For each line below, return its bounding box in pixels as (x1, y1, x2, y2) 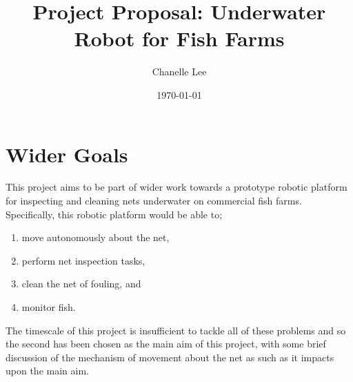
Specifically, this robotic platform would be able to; (6, 207, 223, 221)
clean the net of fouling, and (21, 276, 141, 291)
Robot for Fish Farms (74, 24, 285, 52)
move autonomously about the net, (21, 230, 170, 245)
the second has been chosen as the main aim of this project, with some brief (6, 336, 326, 351)
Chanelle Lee (152, 64, 207, 79)
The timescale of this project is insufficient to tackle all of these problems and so (6, 323, 346, 337)
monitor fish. (21, 300, 76, 314)
